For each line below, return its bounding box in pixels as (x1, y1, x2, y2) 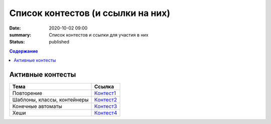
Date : (9, 25, 21, 31)
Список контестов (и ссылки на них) (9, 7, 171, 18)
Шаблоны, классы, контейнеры (12, 96, 89, 103)
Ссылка (94, 83, 114, 90)
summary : (9, 31, 32, 37)
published (49, 39, 70, 45)
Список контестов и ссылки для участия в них (49, 31, 149, 37)
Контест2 (94, 96, 117, 103)
